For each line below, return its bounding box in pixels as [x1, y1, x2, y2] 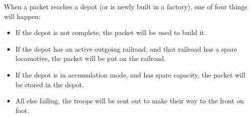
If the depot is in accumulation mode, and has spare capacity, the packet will [15, 69, 246, 79]
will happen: [4, 11, 41, 21]
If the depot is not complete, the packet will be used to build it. [15, 27, 206, 38]
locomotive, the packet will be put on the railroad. [15, 53, 166, 63]
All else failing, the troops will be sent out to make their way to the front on [15, 96, 244, 106]
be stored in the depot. [15, 79, 84, 89]
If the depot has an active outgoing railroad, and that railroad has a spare [15, 43, 237, 54]
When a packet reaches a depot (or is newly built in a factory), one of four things [4, 1, 248, 11]
